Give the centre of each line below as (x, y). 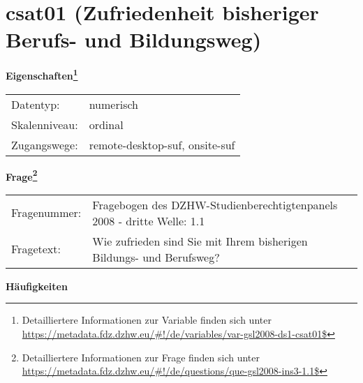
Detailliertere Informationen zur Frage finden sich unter (141, 357)
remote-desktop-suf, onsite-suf (162, 144)
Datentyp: (36, 104)
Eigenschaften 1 (42, 74)
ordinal (106, 124)
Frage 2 (22, 175)
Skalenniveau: (45, 124)
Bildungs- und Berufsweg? (156, 257)
